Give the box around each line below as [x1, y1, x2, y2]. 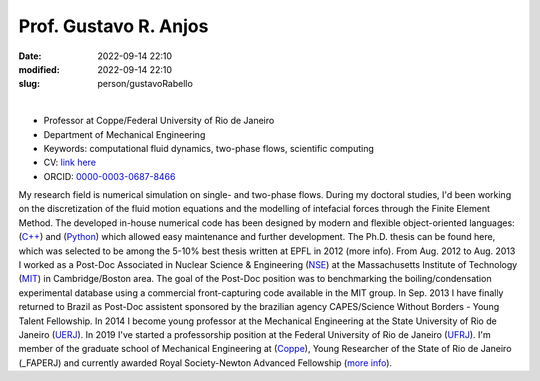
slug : [18, 78, 40, 90]
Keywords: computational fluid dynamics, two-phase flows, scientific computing [43, 142, 375, 154]
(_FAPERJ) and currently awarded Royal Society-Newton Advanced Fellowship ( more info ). [18, 356, 393, 369]
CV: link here [43, 156, 97, 169]
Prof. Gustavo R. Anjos [18, 15, 209, 37]
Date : [18, 50, 42, 62]
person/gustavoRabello [97, 78, 194, 90]
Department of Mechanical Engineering [43, 128, 206, 140]
